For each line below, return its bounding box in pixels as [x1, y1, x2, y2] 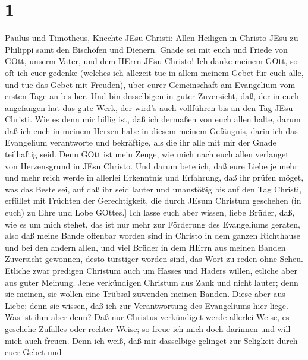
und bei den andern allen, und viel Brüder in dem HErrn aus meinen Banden [5, 241, 286, 253]
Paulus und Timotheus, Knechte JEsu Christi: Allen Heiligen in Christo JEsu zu [5, 31, 298, 44]
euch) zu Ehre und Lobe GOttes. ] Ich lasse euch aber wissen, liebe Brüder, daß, [5, 206, 295, 219]
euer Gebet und [5, 346, 62, 358]
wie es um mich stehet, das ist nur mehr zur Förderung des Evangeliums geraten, [5, 217, 300, 230]
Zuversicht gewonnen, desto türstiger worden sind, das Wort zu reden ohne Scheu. [5, 252, 303, 265]
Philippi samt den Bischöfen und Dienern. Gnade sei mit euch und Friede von [5, 43, 288, 55]
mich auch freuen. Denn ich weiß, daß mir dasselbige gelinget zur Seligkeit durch [5, 334, 298, 346]
